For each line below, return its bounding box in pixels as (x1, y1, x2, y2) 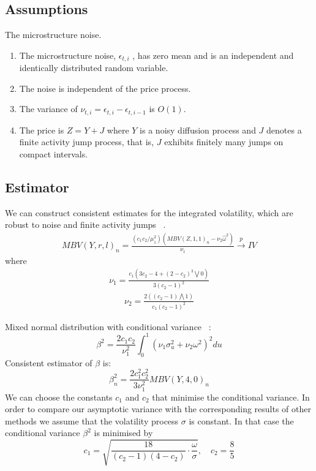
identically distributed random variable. (19, 61, 168, 74)
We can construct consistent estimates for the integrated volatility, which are (5, 206, 293, 219)
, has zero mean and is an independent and (132, 48, 294, 61)
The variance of (19, 102, 78, 115)
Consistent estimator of (5, 356, 92, 369)
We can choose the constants (5, 390, 113, 403)
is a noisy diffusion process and (140, 123, 256, 136)
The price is (19, 123, 64, 136)
